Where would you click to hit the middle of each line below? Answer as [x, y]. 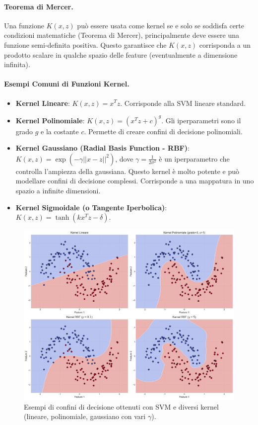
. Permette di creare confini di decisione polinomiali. [163, 131]
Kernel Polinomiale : [50, 120]
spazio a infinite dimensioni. [58, 191]
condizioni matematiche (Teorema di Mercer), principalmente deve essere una [122, 35]
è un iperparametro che [194, 158]
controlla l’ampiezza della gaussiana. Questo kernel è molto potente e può [128, 171]
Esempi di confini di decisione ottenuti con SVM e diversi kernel [121, 406]
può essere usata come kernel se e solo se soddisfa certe [161, 25]
